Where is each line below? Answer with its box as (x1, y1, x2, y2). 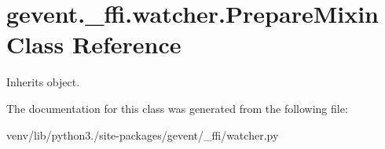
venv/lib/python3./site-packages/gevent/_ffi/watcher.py (6, 126, 279, 143)
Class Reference (6, 28, 181, 60)
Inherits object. (6, 74, 80, 90)
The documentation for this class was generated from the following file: (6, 100, 348, 116)
